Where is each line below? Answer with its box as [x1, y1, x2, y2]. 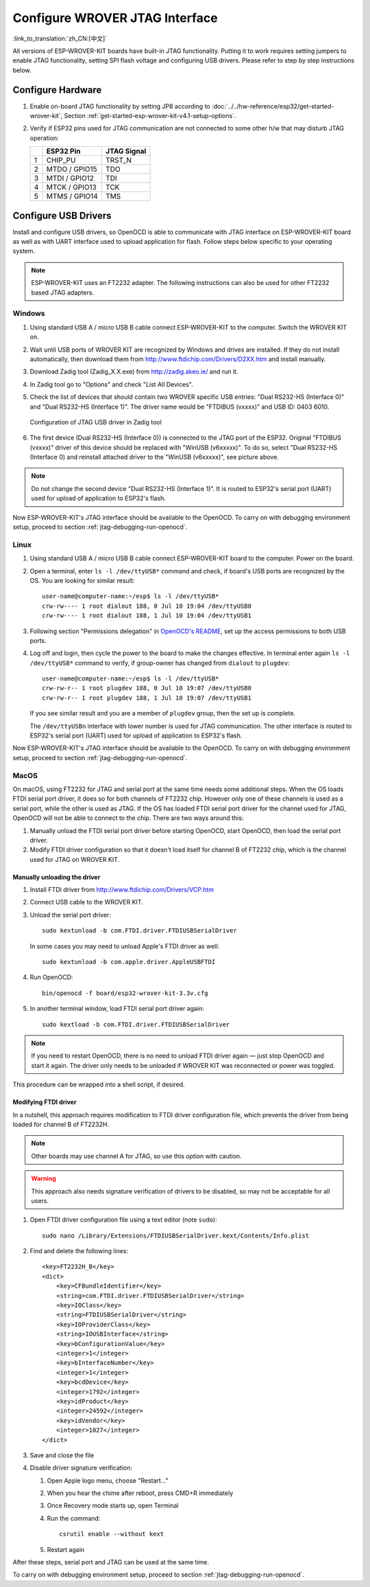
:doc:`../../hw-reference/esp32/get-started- [211, 102, 334, 110]
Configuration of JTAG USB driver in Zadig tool [29, 418, 162, 426]
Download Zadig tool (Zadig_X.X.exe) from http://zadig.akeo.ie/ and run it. [29, 367, 238, 376]
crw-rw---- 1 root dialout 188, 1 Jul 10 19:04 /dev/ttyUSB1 [42, 612, 251, 619]
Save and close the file [29, 1451, 95, 1459]
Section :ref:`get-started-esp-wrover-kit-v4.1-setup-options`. [64, 112, 236, 120]
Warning [31, 1174, 56, 1183]
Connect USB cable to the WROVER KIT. [29, 898, 143, 906]
